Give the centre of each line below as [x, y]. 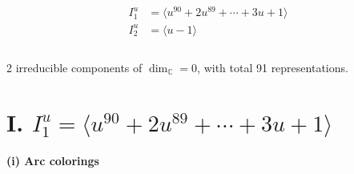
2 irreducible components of [74, 67]
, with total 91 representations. [273, 67]
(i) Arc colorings [53, 161]
